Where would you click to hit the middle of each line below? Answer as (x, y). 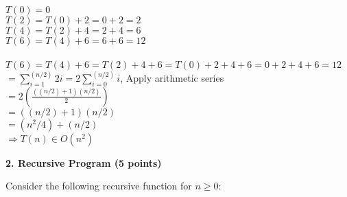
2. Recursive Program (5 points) (84, 162)
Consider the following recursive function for (99, 186)
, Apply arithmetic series (172, 78)
